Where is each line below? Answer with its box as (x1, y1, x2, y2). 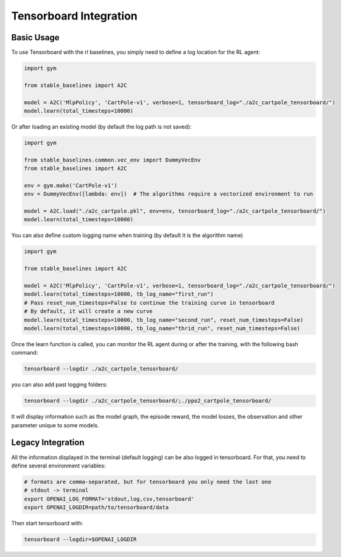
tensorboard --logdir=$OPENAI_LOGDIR (24, 536, 137, 543)
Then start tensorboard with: (11, 520, 83, 527)
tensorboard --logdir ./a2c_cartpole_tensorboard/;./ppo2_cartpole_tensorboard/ (24, 397, 272, 405)
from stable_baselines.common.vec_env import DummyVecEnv (24, 156, 201, 163)
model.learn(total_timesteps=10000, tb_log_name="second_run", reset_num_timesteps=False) (24, 316, 304, 323)
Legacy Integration (11, 438, 85, 448)
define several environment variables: (11, 462, 106, 469)
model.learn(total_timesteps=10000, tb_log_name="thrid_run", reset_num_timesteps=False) (24, 325, 301, 332)
